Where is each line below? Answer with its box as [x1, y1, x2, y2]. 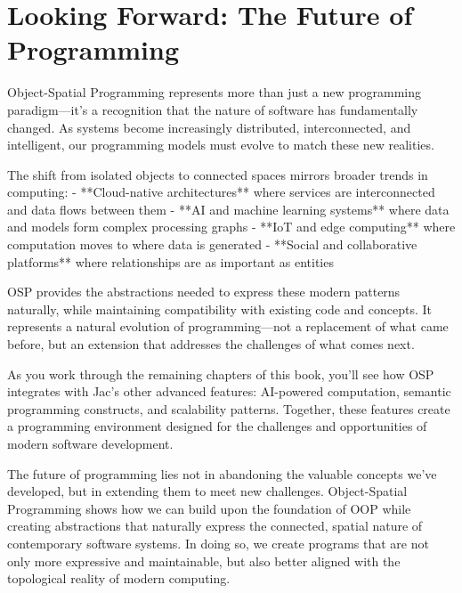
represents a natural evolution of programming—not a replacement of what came [7, 317, 449, 336]
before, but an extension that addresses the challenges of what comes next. [7, 335, 415, 353]
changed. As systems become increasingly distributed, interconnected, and [7, 118, 411, 136]
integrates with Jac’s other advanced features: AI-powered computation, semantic [7, 382, 451, 401]
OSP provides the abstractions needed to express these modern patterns [7, 282, 401, 301]
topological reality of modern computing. [7, 569, 231, 588]
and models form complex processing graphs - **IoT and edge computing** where [7, 217, 456, 236]
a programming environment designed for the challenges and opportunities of [7, 417, 427, 435]
